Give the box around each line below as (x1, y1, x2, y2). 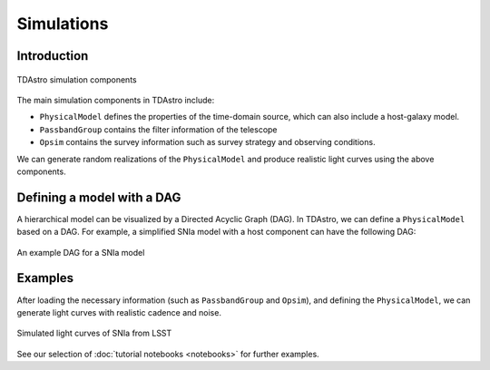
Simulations (16, 14, 109, 34)
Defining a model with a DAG (16, 190, 181, 205)
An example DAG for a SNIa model (16, 247, 145, 258)
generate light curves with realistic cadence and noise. (16, 307, 222, 317)
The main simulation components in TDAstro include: (16, 94, 215, 105)
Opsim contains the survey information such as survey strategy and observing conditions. (39, 137, 376, 148)
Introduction (16, 48, 89, 63)
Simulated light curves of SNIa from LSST (16, 327, 172, 339)
